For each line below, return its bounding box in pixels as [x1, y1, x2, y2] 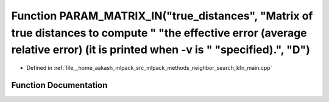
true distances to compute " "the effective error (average [11, 26, 307, 39]
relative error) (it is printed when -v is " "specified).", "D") [11, 43, 310, 57]
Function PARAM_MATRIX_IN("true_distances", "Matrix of [11, 9, 313, 22]
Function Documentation [11, 80, 108, 90]
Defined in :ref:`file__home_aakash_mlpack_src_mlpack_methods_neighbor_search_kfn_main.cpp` [26, 64, 272, 72]
